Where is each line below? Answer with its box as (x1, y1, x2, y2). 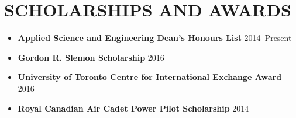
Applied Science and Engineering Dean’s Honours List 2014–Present (18, 32, 292, 44)
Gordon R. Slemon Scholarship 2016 (18, 51, 164, 63)
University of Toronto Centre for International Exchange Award (18, 71, 282, 83)
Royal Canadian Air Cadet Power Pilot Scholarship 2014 (18, 102, 249, 114)
